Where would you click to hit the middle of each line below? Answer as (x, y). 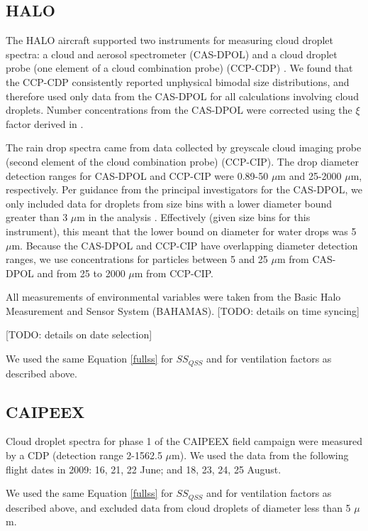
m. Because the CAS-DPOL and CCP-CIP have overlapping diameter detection (185, 245)
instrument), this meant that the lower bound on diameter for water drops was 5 (181, 231)
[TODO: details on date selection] (79, 334)
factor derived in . (45, 123)
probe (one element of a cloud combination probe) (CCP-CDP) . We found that (179, 68)
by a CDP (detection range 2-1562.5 (84, 455)
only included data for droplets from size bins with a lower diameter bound (169, 203)
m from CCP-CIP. (174, 273)
